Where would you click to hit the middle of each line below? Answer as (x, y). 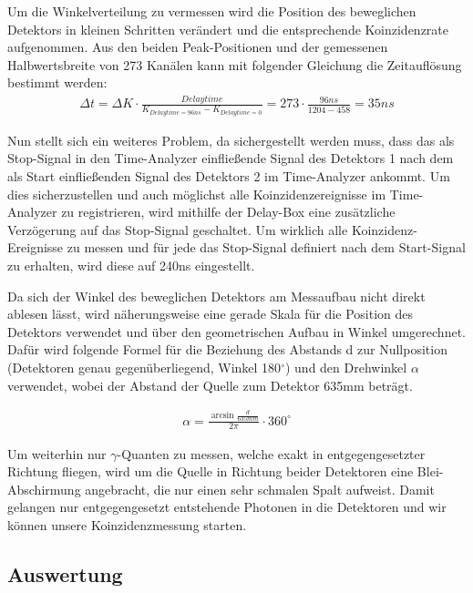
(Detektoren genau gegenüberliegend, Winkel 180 (144, 367)
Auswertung (65, 573)
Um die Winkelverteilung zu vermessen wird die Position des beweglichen (212, 11)
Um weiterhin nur (57, 453)
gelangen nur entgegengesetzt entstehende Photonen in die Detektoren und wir (227, 507)
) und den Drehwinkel (346, 367)
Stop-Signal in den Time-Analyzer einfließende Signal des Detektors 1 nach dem (231, 158)
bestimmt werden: (57, 82)
